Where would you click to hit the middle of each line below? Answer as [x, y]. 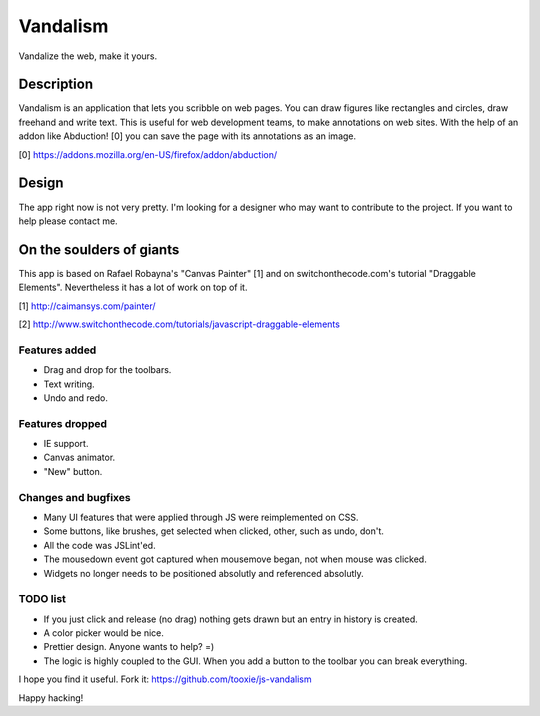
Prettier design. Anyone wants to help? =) [129, 647]
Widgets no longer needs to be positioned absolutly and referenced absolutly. [203, 573]
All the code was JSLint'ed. [99, 545]
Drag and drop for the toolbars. [107, 370]
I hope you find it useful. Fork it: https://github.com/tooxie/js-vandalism [165, 679]
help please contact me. [68, 221]
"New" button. [73, 471]
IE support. [66, 444]
